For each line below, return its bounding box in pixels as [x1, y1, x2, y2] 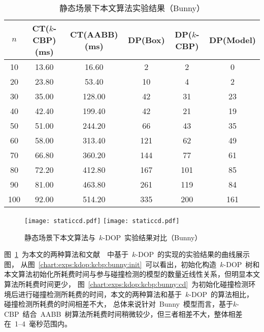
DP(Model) [209, 34, 256, 46]
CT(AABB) [70, 28, 118, 40]
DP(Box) [128, 34, 165, 46]
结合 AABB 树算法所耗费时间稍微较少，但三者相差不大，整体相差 [22, 308, 243, 319]
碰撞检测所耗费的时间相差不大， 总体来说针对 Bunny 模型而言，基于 [4, 299, 233, 309]
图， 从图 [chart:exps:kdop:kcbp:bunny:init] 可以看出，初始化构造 [4, 259, 217, 269]
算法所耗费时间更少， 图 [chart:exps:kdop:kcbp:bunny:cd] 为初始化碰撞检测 [4, 279, 249, 289]
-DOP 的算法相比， [189, 288, 254, 299]
